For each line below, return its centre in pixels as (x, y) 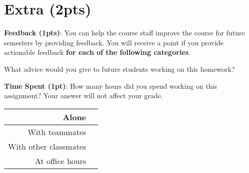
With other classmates (47, 146)
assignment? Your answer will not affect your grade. (83, 95)
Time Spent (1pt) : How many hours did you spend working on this (110, 86)
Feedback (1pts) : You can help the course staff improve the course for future (124, 33)
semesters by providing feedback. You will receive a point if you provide (114, 42)
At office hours (60, 161)
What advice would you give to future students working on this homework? (119, 69)
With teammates (57, 132)
